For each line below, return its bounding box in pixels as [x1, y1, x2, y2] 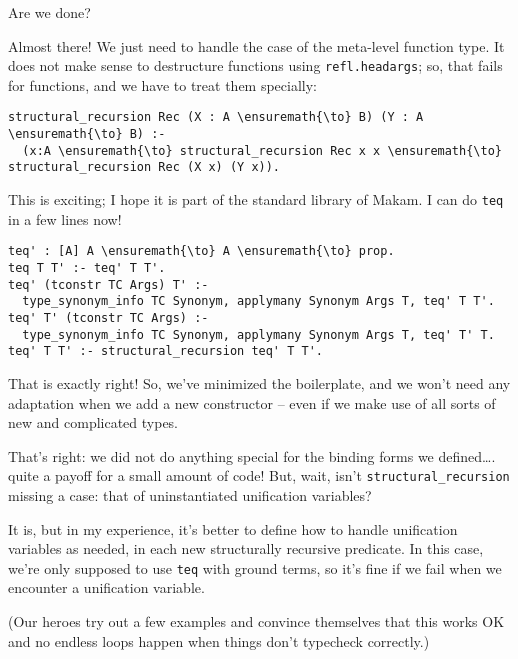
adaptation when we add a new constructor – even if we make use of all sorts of [8, 392, 496, 413]
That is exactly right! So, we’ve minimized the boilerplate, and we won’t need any [8, 372, 511, 393]
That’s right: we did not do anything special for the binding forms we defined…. [8, 445, 496, 466]
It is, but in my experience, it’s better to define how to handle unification [8, 518, 458, 539]
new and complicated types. [8, 412, 179, 433]
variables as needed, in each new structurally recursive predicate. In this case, [8, 538, 484, 559]
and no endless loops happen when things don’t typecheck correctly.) [8, 630, 430, 651]
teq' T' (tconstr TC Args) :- [8, 310, 209, 325]
